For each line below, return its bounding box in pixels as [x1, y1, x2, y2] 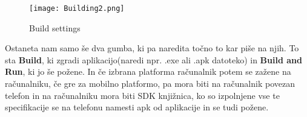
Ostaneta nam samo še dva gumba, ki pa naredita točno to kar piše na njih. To [5, 42, 299, 54]
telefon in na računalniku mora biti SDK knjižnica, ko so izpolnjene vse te [5, 89, 280, 101]
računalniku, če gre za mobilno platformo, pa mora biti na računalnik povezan [5, 77, 295, 90]
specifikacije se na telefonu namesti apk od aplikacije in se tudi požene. [5, 101, 269, 113]
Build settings [29, 21, 81, 34]
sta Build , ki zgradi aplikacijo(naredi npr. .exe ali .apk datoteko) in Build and [5, 53, 302, 66]
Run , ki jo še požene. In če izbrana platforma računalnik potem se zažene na [5, 65, 291, 78]
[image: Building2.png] [29, 4, 125, 13]
